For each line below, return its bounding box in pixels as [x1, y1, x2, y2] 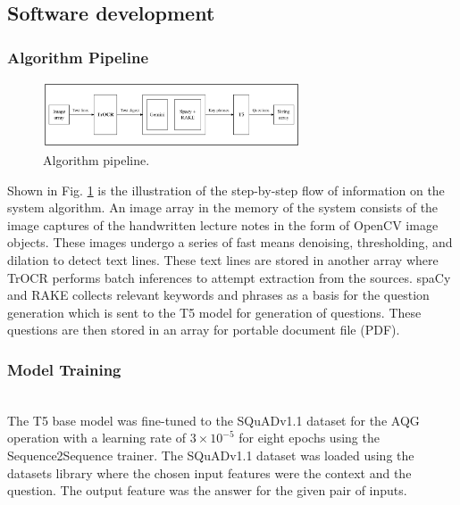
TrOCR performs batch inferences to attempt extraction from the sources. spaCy [7, 268, 451, 286]
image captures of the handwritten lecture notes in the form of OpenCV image [7, 215, 439, 234]
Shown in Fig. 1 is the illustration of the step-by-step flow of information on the [7, 180, 445, 199]
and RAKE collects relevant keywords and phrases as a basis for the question [7, 286, 430, 304]
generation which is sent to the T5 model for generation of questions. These [7, 302, 422, 321]
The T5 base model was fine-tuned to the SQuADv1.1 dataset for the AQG [7, 410, 420, 429]
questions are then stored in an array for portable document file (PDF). [7, 320, 400, 339]
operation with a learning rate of [7, 428, 187, 447]
